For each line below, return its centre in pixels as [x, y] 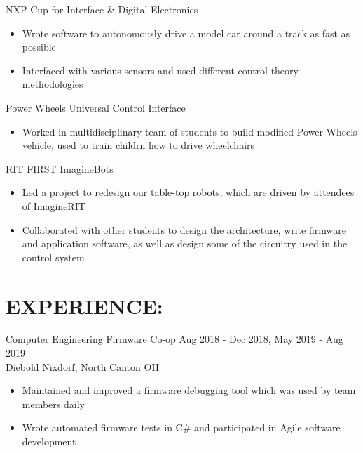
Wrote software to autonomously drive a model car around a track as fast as [186, 33]
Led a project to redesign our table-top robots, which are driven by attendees [188, 192]
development [49, 441]
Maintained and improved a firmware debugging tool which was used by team [189, 390]
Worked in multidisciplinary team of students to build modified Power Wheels [190, 131]
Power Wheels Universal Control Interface [96, 107]
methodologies [53, 84]
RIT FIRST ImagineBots [60, 168]
